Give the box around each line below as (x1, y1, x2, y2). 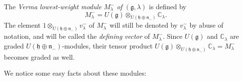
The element (4, 20, 41, 30)
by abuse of (189, 20, 224, 30)
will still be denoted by (109, 20, 178, 30)
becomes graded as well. (4, 51, 75, 62)
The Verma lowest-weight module (4, 1, 102, 11)
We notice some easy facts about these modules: (4, 68, 147, 78)
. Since (163, 31, 182, 41)
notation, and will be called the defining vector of (4, 31, 150, 41)
